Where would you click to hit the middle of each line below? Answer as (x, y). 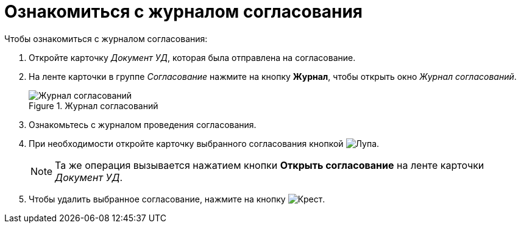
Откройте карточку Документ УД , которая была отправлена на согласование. (192, 57)
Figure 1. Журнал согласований (94, 105)
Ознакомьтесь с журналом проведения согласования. (143, 124)
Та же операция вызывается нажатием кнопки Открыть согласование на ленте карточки (270, 165)
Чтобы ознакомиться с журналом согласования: (106, 38)
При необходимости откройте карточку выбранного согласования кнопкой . (204, 143)
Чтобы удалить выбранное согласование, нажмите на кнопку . (177, 199)
